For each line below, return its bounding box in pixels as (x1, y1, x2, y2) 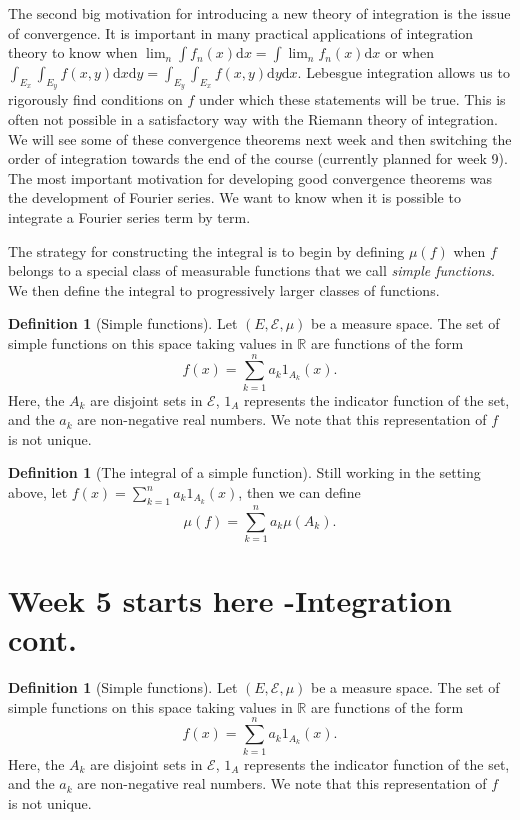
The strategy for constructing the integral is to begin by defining (8, 240, 405, 261)
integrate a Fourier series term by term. (8, 206, 251, 227)
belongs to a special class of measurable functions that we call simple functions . (8, 260, 495, 281)
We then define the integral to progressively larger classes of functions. (8, 279, 440, 300)
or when (384, 42, 434, 63)
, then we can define (238, 482, 361, 503)
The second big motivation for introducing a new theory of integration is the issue (8, 3, 511, 23)
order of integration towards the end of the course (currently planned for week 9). (8, 148, 508, 169)
